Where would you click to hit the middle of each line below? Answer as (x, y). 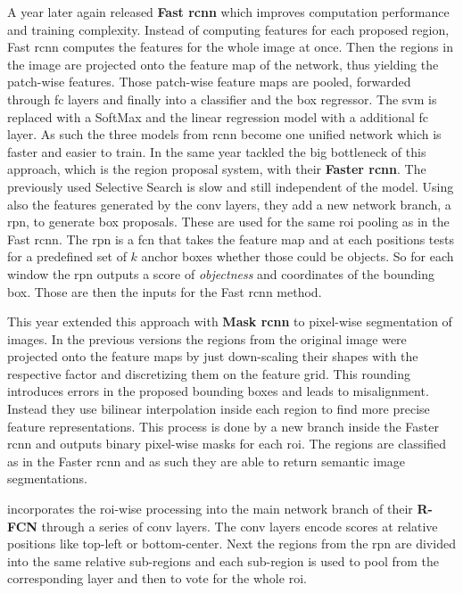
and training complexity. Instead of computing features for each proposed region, (228, 29)
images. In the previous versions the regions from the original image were (207, 338)
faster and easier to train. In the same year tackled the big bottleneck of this (217, 151)
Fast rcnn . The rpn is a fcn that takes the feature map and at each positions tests (231, 239)
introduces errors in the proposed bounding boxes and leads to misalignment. (218, 391)
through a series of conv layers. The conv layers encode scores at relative (240, 526)
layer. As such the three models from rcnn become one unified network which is (224, 134)
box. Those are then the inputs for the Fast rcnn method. (165, 291)
